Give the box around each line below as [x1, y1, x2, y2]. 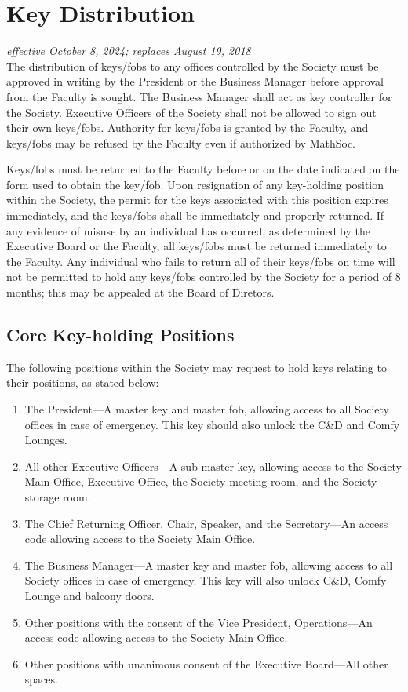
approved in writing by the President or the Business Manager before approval [6, 73, 384, 89]
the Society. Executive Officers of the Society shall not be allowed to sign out [6, 104, 377, 120]
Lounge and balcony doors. [24, 587, 155, 603]
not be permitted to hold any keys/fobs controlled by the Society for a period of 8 [6, 268, 401, 285]
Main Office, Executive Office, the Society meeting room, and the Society [24, 473, 377, 490]
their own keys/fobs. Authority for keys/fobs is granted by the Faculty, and [6, 119, 369, 136]
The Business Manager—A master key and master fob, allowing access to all [24, 556, 393, 573]
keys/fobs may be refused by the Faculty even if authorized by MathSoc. [6, 134, 356, 151]
